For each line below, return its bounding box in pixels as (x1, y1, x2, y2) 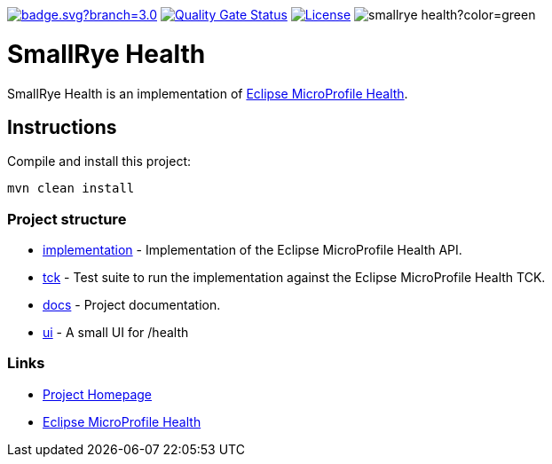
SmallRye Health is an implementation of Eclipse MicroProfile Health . (7, 85, 408, 101)
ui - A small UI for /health (43, 325, 189, 341)
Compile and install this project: (7, 153, 192, 169)
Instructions (7, 115, 117, 138)
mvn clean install (7, 181, 135, 196)
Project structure (7, 209, 127, 228)
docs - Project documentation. (43, 297, 221, 313)
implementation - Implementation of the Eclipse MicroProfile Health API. (43, 242, 462, 258)
